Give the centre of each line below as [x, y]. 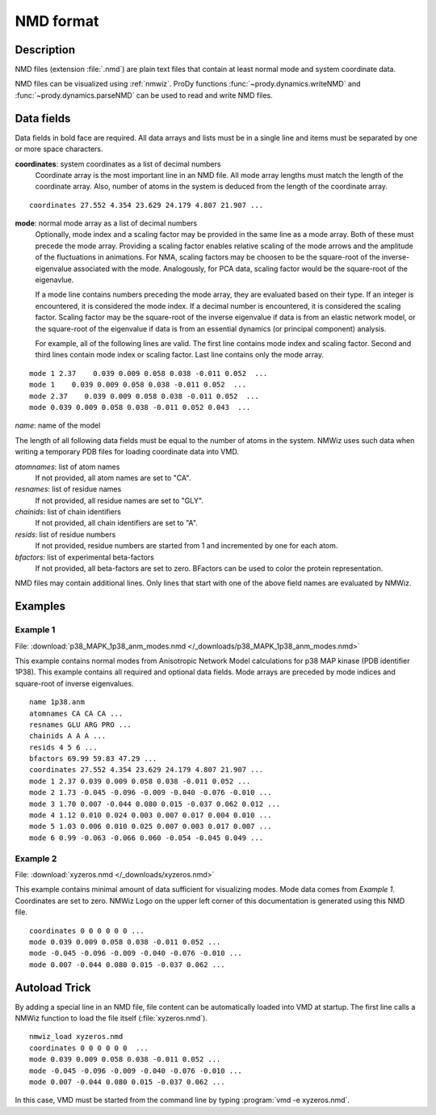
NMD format [57, 21]
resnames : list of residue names [68, 489]
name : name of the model [58, 425]
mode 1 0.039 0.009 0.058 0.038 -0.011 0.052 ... [138, 385]
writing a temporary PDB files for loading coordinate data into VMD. [127, 452]
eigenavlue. [55, 280]
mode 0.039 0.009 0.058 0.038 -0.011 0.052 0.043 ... [140, 407]
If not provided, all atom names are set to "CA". [113, 478]
